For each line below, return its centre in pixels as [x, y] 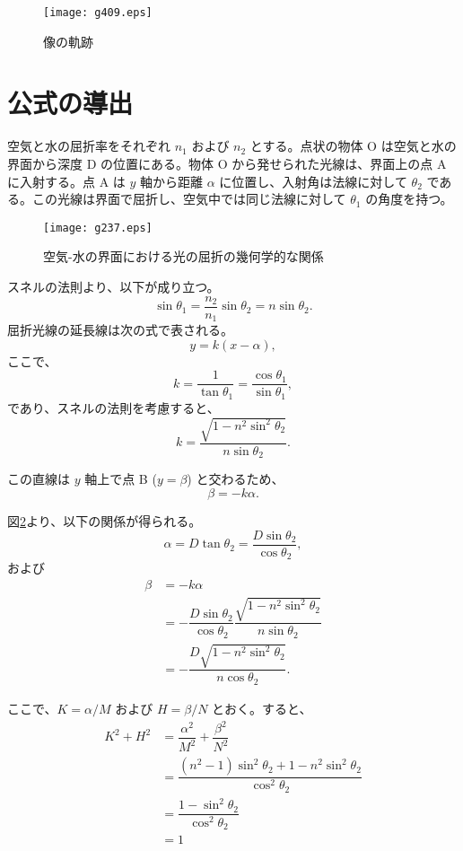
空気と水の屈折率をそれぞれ [89, 146]
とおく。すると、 [262, 708]
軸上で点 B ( [121, 479]
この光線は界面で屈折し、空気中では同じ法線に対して [189, 199]
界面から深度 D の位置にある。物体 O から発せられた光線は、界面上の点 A [227, 163]
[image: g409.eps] [98, 13]
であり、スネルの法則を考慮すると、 [114, 407]
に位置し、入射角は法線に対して [313, 181]
